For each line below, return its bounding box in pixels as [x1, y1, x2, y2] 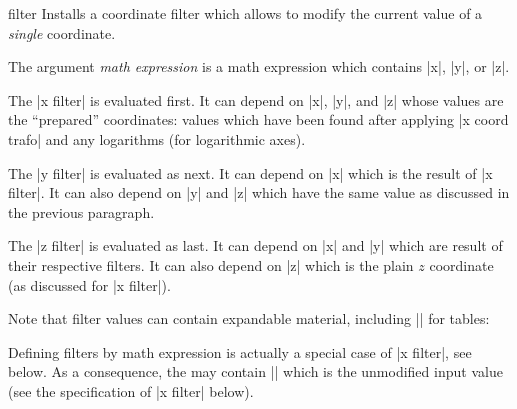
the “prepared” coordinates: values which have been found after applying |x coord [8, 109, 509, 130]
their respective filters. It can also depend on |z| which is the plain [8, 254, 414, 275]
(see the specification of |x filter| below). [8, 380, 254, 401]
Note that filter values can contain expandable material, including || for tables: [8, 308, 490, 329]
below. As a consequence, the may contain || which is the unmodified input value [8, 361, 503, 382]
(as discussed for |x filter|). [8, 274, 171, 295]
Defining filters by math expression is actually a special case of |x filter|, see [8, 341, 472, 362]
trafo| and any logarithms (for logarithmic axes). [8, 128, 306, 149]
